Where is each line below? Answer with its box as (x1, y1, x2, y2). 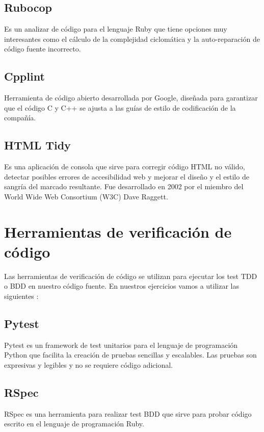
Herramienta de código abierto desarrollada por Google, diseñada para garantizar (4, 92, 258, 103)
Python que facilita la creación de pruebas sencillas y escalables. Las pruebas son (4, 349, 257, 360)
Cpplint (4, 68, 45, 84)
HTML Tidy (4, 137, 71, 153)
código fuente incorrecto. (4, 43, 81, 54)
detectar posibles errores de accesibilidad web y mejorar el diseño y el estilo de (4, 171, 249, 182)
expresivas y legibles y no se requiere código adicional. (4, 360, 173, 370)
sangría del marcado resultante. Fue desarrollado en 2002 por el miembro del (4, 181, 244, 192)
